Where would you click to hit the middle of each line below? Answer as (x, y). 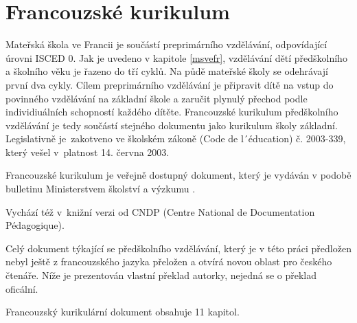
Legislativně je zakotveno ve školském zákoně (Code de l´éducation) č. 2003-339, (176, 138)
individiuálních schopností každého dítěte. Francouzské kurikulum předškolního (172, 112)
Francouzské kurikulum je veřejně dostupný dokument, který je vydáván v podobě (178, 175)
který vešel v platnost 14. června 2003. (88, 152)
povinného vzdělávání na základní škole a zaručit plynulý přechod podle (157, 98)
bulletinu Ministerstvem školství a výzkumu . (101, 189)
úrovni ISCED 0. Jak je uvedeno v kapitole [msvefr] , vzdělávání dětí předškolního (176, 57)
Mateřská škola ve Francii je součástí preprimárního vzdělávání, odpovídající (166, 44)
